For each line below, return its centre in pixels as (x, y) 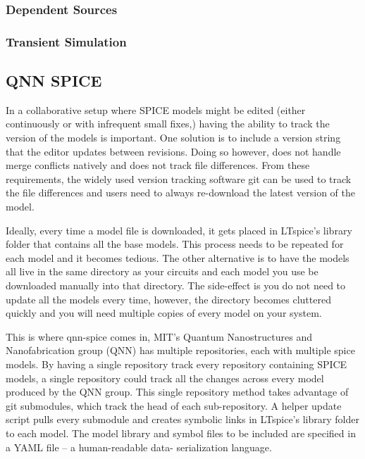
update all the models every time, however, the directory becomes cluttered (168, 299)
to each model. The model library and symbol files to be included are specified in (181, 433)
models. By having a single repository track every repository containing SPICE (177, 364)
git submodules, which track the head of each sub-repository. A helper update (174, 405)
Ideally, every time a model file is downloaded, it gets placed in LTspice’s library (179, 230)
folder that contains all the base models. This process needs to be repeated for (175, 244)
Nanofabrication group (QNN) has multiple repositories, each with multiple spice (180, 350)
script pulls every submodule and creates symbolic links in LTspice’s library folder (182, 419)
